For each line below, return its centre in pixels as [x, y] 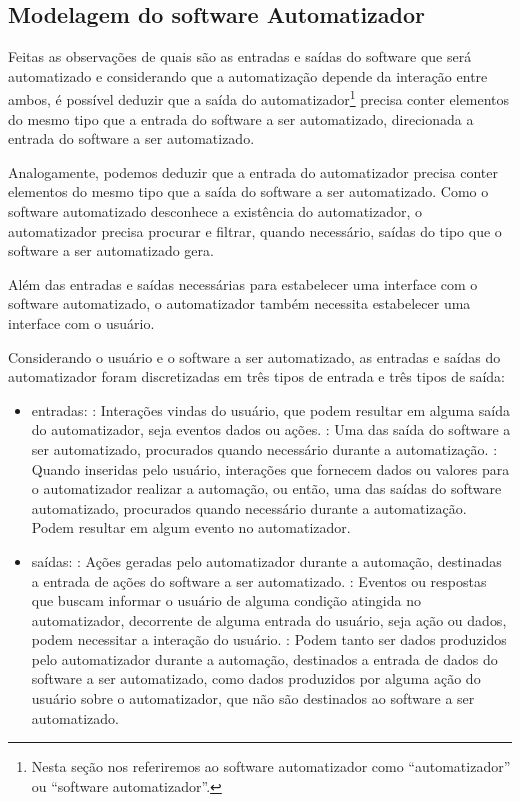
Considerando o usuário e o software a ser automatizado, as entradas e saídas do [254, 356]
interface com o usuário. [81, 322]
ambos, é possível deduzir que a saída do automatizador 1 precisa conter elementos [259, 98]
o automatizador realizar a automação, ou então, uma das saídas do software [266, 488]
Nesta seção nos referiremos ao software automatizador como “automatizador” [271, 766]
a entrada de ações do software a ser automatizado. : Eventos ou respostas [259, 580]
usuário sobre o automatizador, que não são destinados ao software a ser [253, 698]
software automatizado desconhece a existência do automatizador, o [215, 211]
